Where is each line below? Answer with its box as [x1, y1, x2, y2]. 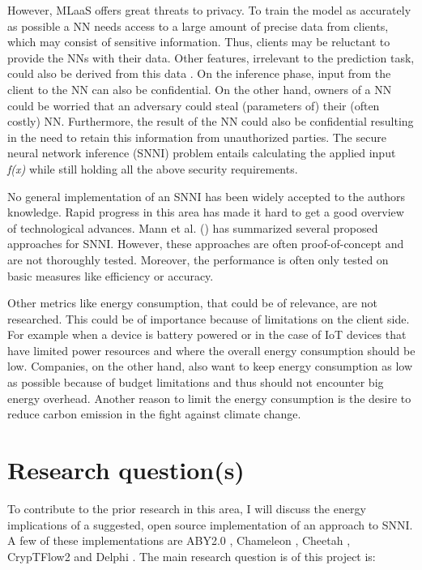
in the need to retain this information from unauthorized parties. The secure [7, 128, 386, 145]
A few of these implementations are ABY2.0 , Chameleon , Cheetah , [7, 532, 351, 549]
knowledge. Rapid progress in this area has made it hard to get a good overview [7, 204, 404, 221]
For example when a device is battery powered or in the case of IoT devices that [7, 326, 407, 343]
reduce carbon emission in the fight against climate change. [7, 405, 301, 422]
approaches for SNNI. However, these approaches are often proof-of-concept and [7, 235, 404, 252]
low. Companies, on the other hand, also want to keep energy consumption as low [7, 358, 413, 375]
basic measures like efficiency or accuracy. [7, 267, 214, 284]
